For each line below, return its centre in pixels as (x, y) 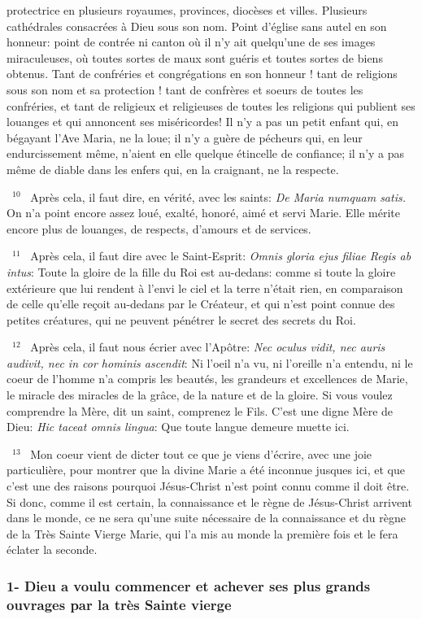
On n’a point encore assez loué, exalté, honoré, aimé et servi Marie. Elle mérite (203, 213)
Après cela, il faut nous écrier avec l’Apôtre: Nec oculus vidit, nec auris (208, 347)
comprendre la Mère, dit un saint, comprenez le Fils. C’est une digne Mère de (200, 410)
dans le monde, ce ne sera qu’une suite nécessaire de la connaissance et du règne (206, 518)
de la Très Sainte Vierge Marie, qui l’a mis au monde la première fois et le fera (202, 533)
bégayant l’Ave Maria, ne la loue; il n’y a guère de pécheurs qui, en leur (185, 137)
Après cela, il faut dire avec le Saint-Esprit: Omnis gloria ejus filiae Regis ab (221, 256)
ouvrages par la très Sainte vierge (119, 604)
